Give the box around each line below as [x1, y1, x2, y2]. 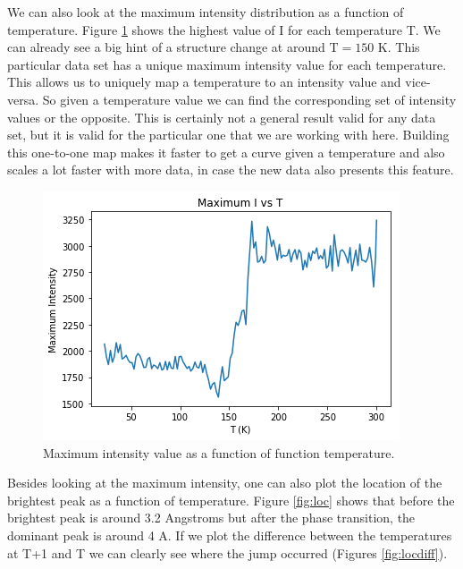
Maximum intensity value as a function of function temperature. [43, 443, 395, 462]
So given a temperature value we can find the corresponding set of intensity [42, 89, 457, 108]
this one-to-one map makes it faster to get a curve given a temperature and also [7, 142, 445, 161]
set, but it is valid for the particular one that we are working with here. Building [7, 125, 450, 144]
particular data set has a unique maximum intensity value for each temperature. [7, 55, 447, 73]
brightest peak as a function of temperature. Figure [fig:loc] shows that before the [7, 490, 455, 509]
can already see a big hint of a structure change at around [7, 38, 325, 56]
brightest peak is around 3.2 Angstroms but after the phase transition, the [7, 508, 416, 527]
